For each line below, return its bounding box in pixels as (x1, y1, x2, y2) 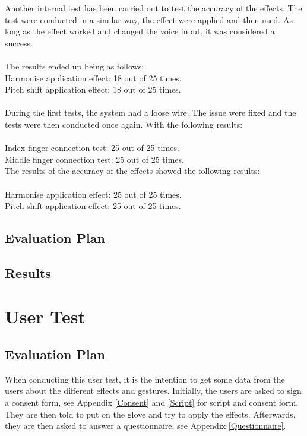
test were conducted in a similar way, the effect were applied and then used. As (5, 13, 293, 26)
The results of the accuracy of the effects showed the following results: (5, 165, 260, 177)
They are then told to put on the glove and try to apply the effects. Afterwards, (5, 407, 296, 420)
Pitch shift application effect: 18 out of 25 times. (5, 83, 181, 96)
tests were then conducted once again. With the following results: (5, 118, 243, 130)
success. (5, 36, 33, 49)
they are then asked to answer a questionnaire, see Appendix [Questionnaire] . (5, 419, 286, 432)
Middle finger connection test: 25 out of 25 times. (5, 153, 184, 165)
